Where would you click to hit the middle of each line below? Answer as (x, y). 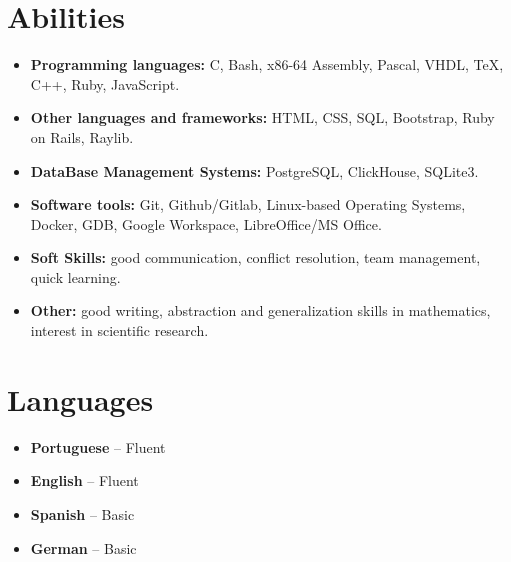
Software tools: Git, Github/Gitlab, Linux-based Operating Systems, (248, 204)
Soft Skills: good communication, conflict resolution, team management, (255, 257)
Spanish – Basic (82, 513)
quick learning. (75, 276)
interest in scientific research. (119, 330)
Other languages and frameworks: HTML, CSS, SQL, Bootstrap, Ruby (262, 117)
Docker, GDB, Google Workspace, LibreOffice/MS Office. (206, 223)
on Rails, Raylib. (82, 136)
